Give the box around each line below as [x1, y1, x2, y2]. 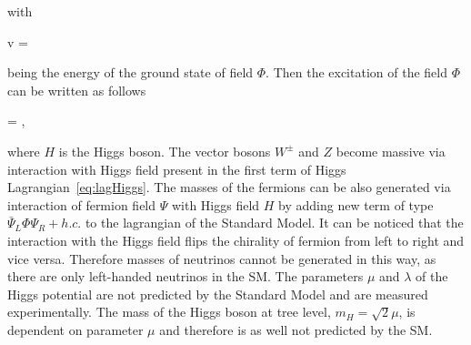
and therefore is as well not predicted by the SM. [159, 320, 433, 339]
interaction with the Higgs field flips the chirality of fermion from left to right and [7, 230, 465, 249]
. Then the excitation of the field [266, 63, 447, 82]
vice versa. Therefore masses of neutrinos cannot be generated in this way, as [7, 249, 436, 268]
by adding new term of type [278, 195, 434, 214]
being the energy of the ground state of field [7, 63, 254, 82]
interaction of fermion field [7, 195, 156, 214]
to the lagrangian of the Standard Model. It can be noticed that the [85, 213, 464, 232]
